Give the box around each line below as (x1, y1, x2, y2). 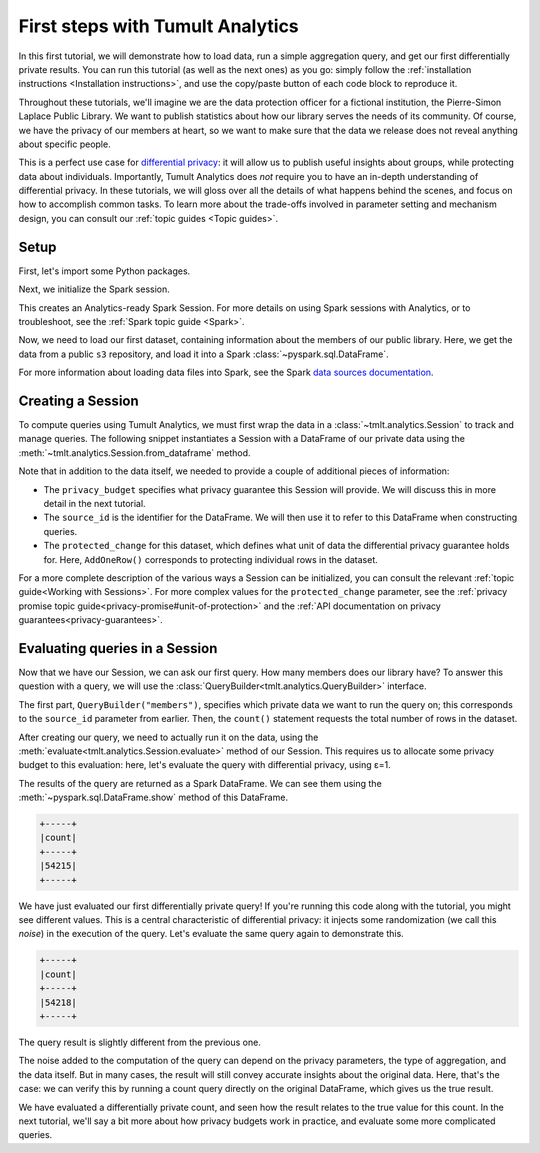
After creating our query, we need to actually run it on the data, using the (18, 731, 319, 743)
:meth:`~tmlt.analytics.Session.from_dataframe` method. (18, 446, 251, 459)
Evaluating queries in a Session (18, 640, 218, 657)
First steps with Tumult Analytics (18, 15, 299, 37)
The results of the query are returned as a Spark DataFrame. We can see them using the (18, 777, 382, 789)
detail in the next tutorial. (43, 497, 146, 509)
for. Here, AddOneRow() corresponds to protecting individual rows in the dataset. (43, 553, 379, 565)
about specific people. (18, 138, 111, 150)
